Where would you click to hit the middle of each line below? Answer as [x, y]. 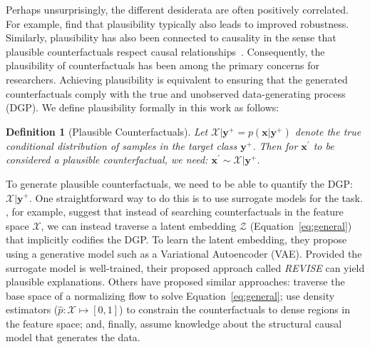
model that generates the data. [73, 337]
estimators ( [32, 309]
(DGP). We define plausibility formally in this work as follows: [143, 107]
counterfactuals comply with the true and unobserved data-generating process [176, 93]
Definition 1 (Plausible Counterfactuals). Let [107, 131]
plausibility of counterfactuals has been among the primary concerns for [163, 65]
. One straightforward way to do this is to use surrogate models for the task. [196, 197]
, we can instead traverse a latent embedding [139, 225]
